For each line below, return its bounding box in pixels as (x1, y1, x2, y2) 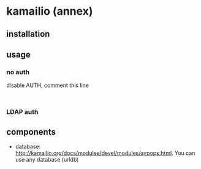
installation (6, 29, 50, 39)
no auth (6, 67, 29, 76)
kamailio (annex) (6, 4, 93, 18)
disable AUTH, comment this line (6, 81, 89, 89)
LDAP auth (6, 108, 39, 116)
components (6, 127, 56, 137)
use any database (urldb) (15, 156, 79, 163)
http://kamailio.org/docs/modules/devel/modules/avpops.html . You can (15, 149, 195, 157)
